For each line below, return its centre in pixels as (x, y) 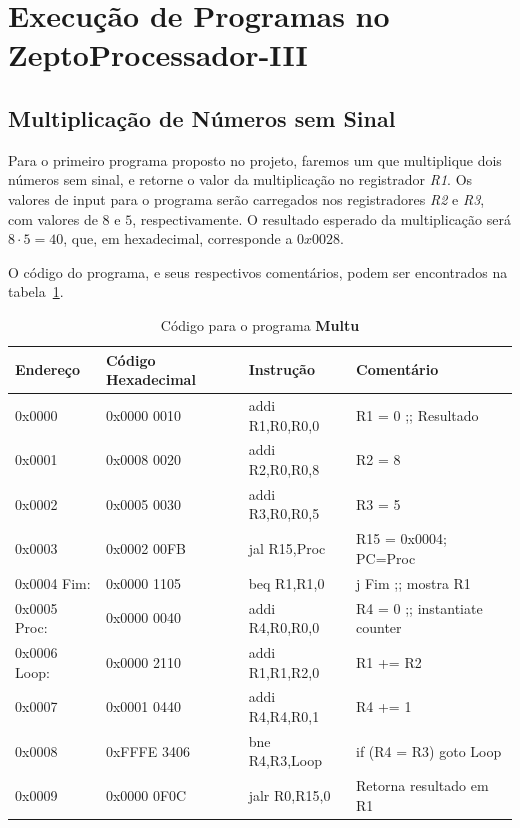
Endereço (48, 369)
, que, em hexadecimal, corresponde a (178, 238)
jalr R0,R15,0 (289, 795)
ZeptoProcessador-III (158, 54)
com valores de (53, 218)
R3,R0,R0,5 (284, 513)
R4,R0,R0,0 (284, 627)
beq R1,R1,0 (286, 582)
